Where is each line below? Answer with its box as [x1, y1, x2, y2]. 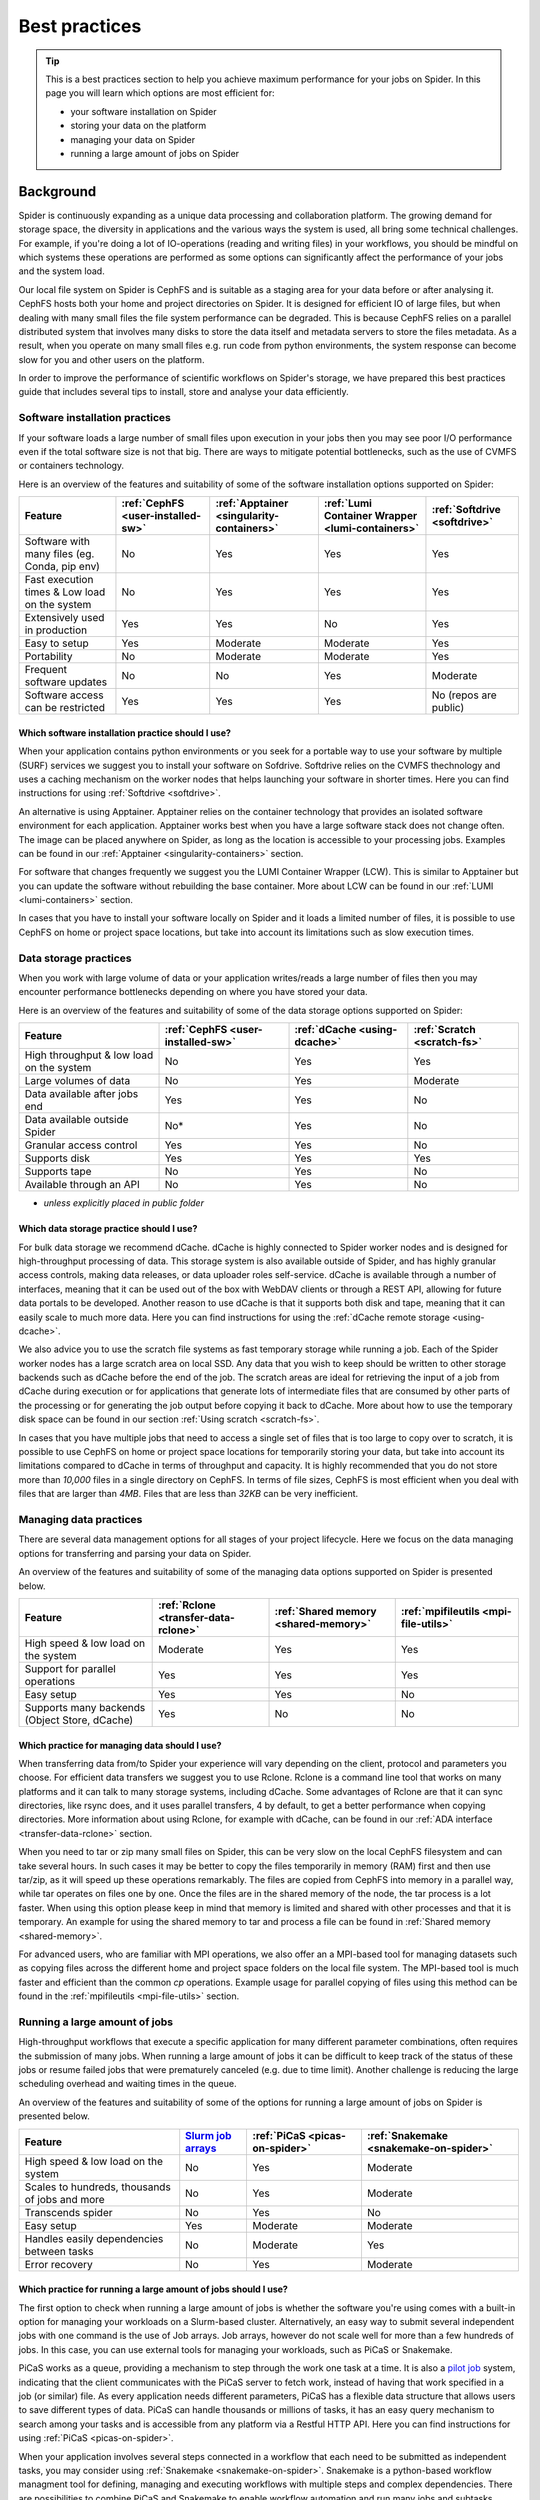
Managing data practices [18, 1512, 143, 1526]
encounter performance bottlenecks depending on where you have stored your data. [18, 986, 369, 998]
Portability [24, 650, 73, 664]
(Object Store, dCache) [24, 1713, 134, 1727]
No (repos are [431, 688, 497, 702]
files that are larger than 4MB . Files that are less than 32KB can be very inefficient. [18, 1488, 359, 1500]
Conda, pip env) [24, 560, 100, 574]
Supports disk [24, 1151, 90, 1165]
